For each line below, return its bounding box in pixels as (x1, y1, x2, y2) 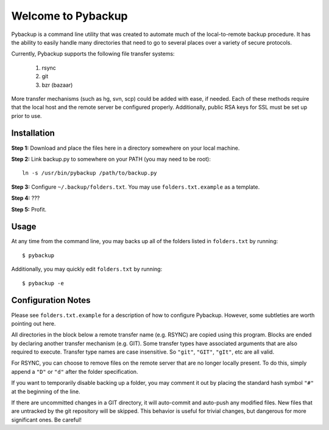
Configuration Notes (11, 295, 91, 305)
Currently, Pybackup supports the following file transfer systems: (11, 50, 175, 57)
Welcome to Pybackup (11, 9, 128, 23)
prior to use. (11, 112, 42, 119)
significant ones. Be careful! (11, 416, 82, 423)
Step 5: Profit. (11, 205, 47, 213)
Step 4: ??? (11, 194, 40, 202)
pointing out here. (11, 319, 56, 327)
